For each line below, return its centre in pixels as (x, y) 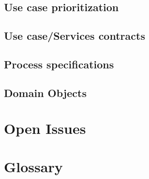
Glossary (33, 166)
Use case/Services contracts (74, 36)
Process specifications (59, 64)
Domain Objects (45, 92)
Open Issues (45, 128)
